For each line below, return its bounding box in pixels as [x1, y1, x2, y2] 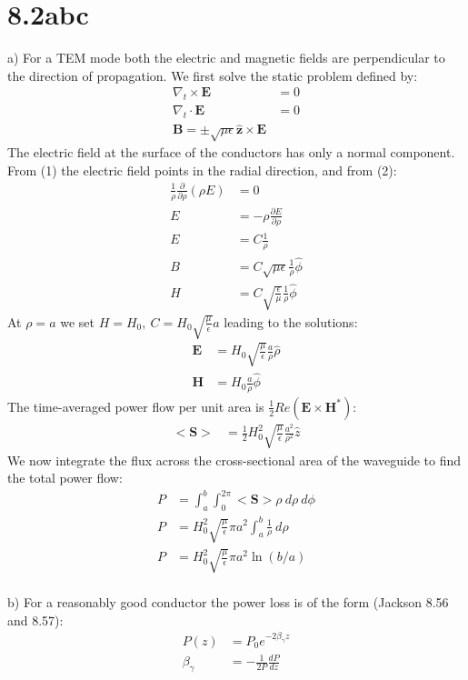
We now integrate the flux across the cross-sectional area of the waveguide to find [7, 450, 462, 469]
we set [60, 312, 95, 331]
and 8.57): [7, 610, 64, 629]
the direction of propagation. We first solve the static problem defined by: [7, 65, 418, 85]
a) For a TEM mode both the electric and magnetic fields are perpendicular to [7, 48, 445, 67]
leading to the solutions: [224, 312, 358, 331]
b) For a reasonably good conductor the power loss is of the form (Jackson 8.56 [7, 593, 449, 612]
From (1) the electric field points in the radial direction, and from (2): [7, 160, 397, 179]
